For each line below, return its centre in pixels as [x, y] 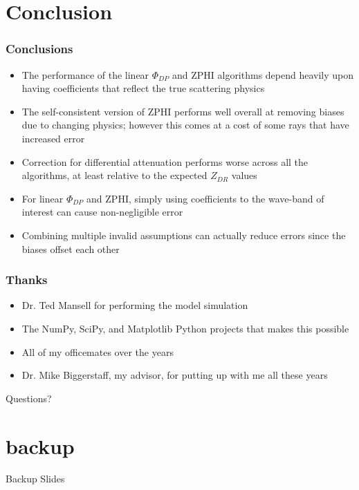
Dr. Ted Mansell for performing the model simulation [135, 305]
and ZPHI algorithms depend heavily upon [263, 74]
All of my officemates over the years [98, 351]
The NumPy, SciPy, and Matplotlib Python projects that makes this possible [185, 328]
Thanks [27, 280]
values [244, 175]
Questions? [29, 398]
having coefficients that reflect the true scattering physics [143, 88]
